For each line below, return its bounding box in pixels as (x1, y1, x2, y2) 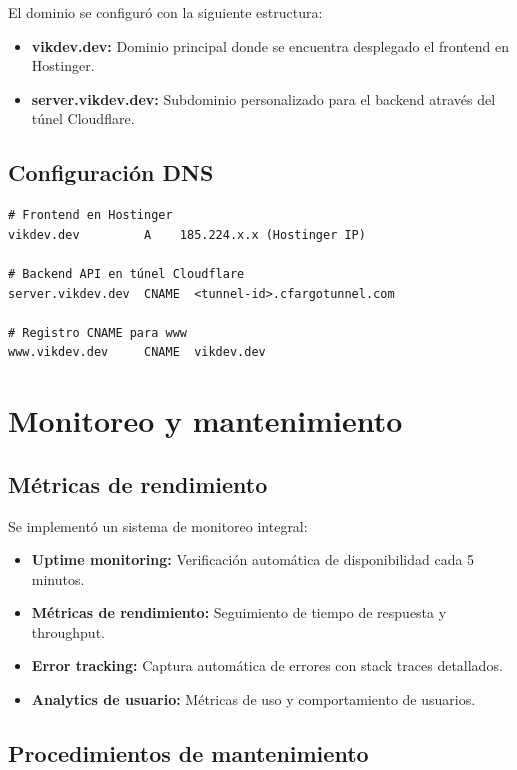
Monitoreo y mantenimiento (8, 400, 403, 441)
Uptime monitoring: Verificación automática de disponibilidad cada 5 (31, 549, 475, 570)
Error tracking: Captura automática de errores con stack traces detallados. (31, 655, 503, 676)
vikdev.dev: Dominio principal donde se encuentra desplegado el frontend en (31, 35, 509, 56)
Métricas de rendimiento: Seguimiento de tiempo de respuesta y (31, 602, 447, 623)
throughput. (31, 621, 105, 642)
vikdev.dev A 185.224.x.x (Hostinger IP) (8, 227, 366, 242)
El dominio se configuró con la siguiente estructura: (8, 2, 323, 22)
